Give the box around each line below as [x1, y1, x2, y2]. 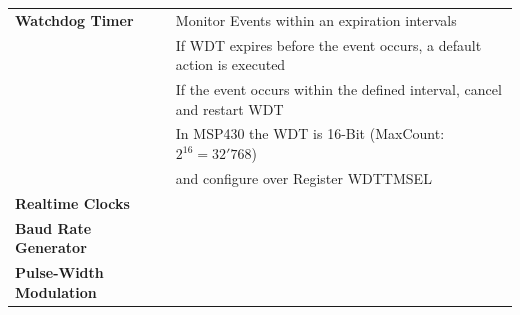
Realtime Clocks [15, 192, 130, 213]
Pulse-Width [15, 262, 104, 283]
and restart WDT [175, 98, 284, 119]
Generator [15, 237, 87, 258]
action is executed [175, 54, 286, 75]
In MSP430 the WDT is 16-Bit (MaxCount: [175, 123, 445, 144]
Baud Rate [15, 217, 92, 238]
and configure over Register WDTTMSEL [175, 167, 432, 188]
